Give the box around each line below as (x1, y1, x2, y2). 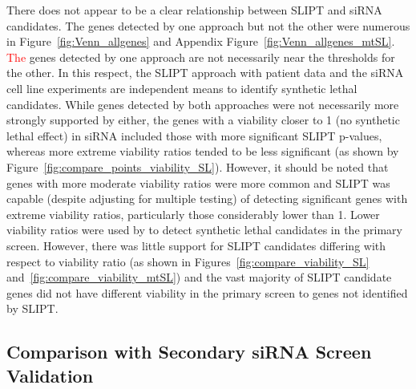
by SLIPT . (6, 300, 59, 317)
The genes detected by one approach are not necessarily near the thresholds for (6, 48, 395, 65)
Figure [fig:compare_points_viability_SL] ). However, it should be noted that (6, 158, 389, 175)
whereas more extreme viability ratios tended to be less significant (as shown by (6, 143, 399, 160)
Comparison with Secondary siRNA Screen (6, 339, 372, 364)
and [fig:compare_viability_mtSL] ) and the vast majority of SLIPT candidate (6, 269, 392, 286)
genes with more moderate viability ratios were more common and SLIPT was (6, 174, 390, 191)
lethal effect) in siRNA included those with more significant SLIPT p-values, (6, 127, 382, 144)
